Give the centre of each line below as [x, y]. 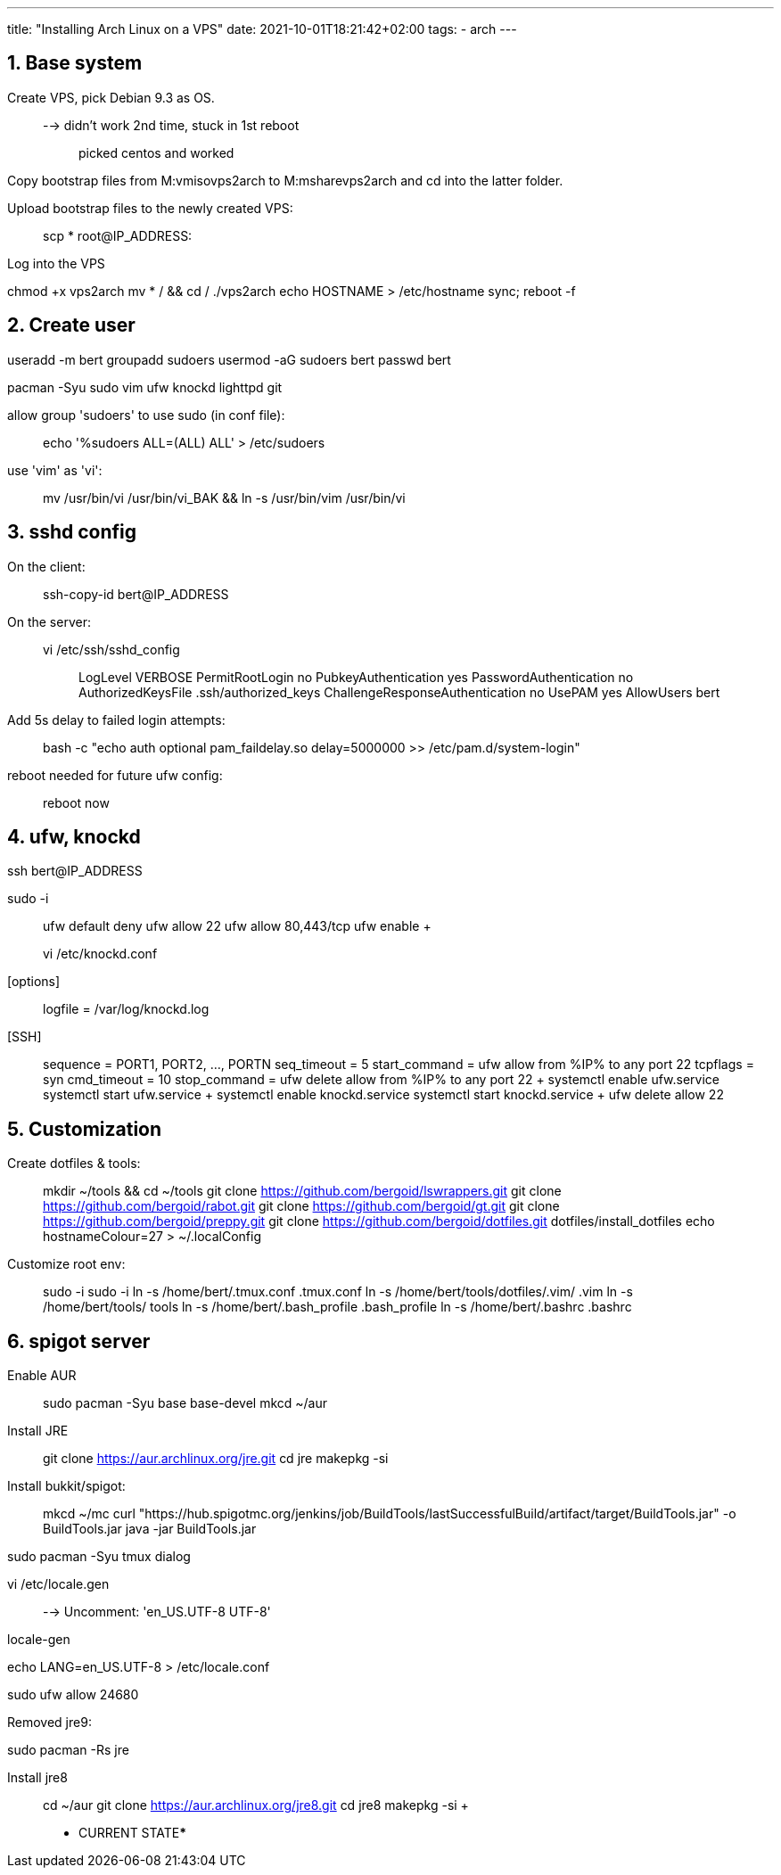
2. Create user [71, 325]
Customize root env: [66, 1264]
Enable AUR [42, 1376]
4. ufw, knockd [74, 836]
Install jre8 [37, 1778]
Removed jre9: [49, 1723]
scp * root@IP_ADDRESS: [118, 235]
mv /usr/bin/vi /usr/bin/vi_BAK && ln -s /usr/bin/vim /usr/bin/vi [224, 498]
